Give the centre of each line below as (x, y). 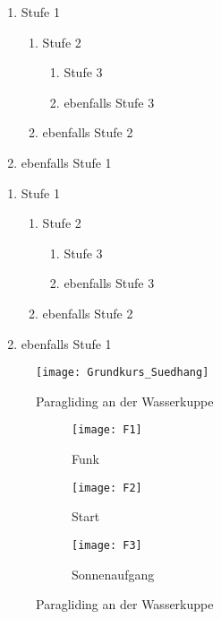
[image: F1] (107, 430)
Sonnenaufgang (113, 574)
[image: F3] (107, 545)
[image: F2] (107, 488)
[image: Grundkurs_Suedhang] (123, 373)
